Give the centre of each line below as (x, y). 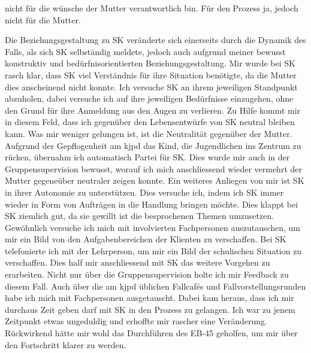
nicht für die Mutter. (43, 19)
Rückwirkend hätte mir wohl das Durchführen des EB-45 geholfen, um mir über (151, 333)
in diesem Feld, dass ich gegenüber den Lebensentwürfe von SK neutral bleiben (150, 122)
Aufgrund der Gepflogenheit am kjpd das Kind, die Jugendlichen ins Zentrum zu (153, 145)
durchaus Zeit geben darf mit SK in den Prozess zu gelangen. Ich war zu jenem (150, 309)
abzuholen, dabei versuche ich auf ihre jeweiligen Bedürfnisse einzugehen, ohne (149, 98)
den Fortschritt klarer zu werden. (66, 344)
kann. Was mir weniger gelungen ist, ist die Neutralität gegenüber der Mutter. (149, 133)
